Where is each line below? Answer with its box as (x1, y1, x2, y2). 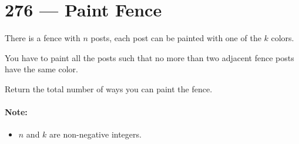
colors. (271, 32, 294, 44)
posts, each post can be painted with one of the (90, 32, 261, 44)
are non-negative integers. (49, 128, 142, 140)
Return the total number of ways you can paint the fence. (5, 82, 213, 95)
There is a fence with (5, 32, 80, 44)
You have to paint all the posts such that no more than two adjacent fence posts (5, 51, 294, 63)
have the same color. (5, 63, 78, 75)
